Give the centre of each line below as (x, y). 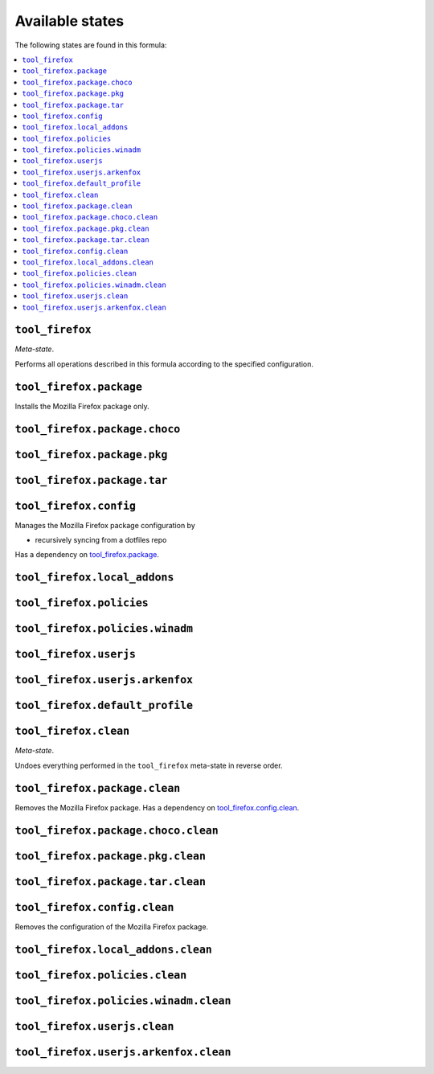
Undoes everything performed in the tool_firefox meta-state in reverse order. (149, 765)
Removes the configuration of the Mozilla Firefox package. (112, 926)
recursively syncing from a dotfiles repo (101, 540)
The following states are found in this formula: (91, 45)
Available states (70, 21)
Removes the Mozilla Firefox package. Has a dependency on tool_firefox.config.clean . (157, 807)
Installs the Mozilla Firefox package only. (82, 406)
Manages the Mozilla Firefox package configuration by (105, 525)
